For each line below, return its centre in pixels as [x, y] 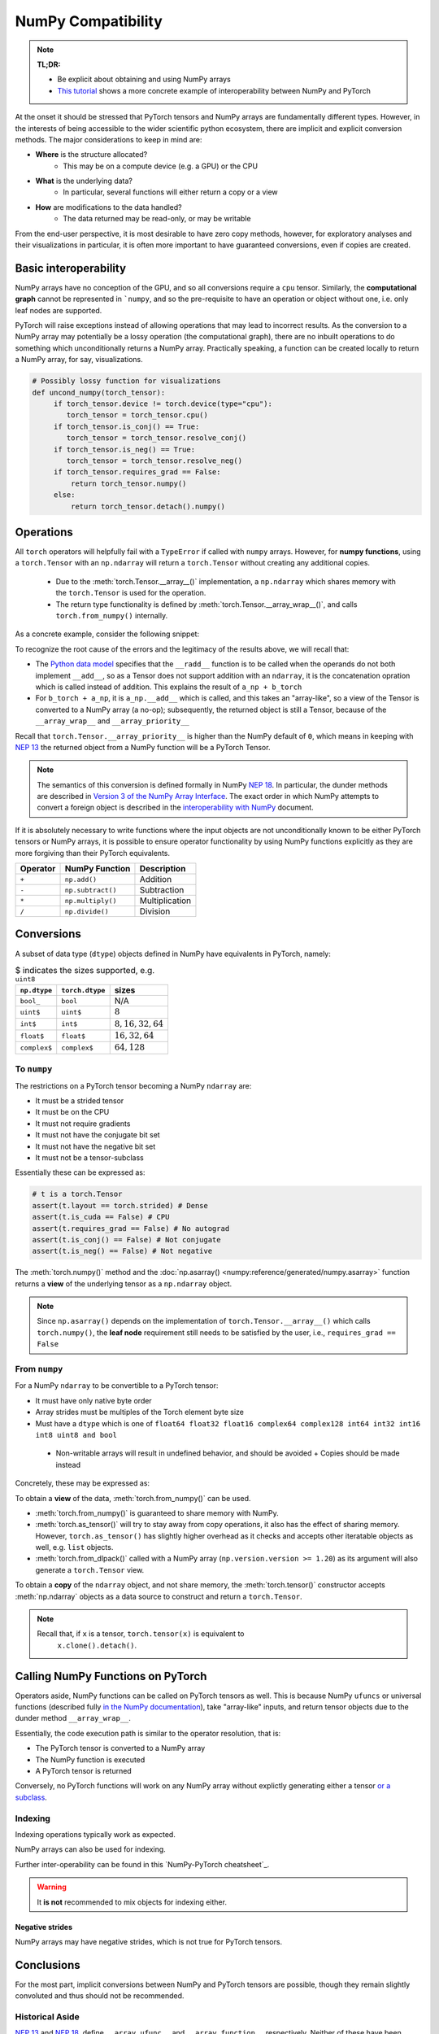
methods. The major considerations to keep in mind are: [109, 139]
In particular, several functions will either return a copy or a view [170, 192]
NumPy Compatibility [89, 21]
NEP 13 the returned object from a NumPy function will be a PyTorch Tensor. [143, 747]
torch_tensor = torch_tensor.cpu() [137, 415]
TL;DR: [49, 64]
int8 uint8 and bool [76, 1435]
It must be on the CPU [72, 1112]
